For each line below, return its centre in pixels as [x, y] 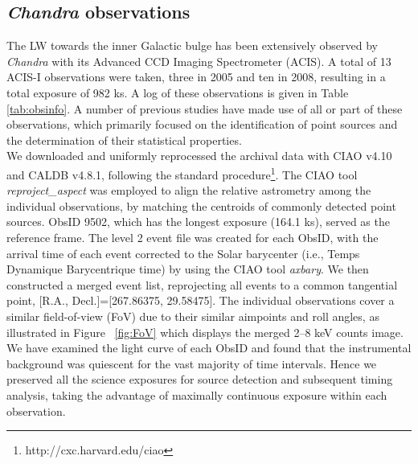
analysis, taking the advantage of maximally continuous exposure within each [197, 394]
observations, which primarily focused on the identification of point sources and [202, 124]
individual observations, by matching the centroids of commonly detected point [201, 205]
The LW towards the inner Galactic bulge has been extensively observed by [192, 45]
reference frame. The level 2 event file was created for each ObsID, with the [193, 237]
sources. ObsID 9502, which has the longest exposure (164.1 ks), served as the [198, 222]
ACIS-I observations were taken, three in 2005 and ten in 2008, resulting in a [196, 77]
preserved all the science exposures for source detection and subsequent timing [200, 379]
